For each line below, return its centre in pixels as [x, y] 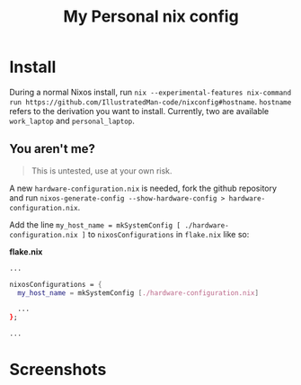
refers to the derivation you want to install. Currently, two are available [139, 111]
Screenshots [58, 370]
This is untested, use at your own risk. [102, 170]
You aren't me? [53, 149]
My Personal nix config [151, 17]
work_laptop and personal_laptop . [72, 121]
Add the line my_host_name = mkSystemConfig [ [95, 224]
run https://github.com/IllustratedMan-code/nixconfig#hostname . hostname [150, 102]
